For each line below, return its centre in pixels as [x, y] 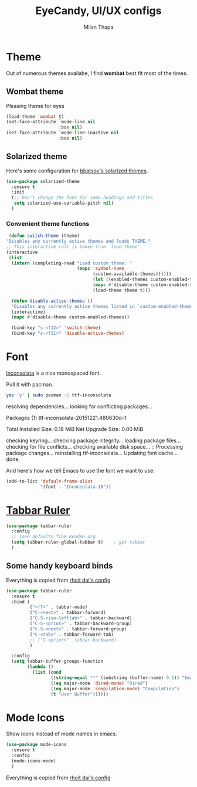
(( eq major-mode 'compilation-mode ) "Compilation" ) [115, 688]
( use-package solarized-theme [43, 181]
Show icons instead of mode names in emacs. [62, 734]
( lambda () [40, 667]
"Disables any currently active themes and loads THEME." [78, 242]
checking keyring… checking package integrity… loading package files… [94, 440]
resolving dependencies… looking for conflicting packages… [79, 406]
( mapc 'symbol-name [101, 269]
